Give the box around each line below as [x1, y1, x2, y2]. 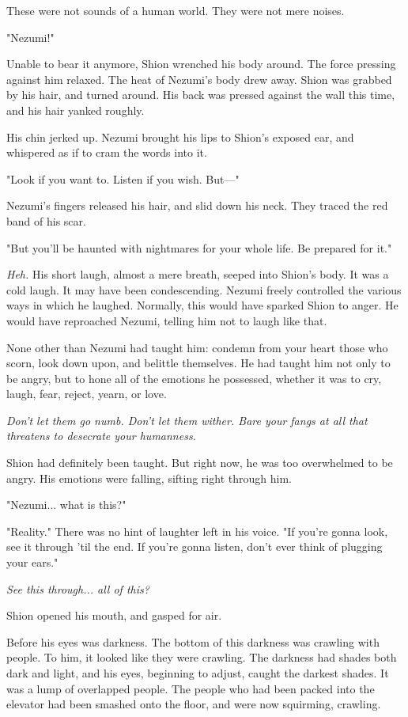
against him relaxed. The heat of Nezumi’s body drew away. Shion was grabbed [6, 70, 392, 87]
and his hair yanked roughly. [6, 101, 145, 118]
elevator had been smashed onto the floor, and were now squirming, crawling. [6, 696, 381, 712]
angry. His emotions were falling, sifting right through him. [6, 469, 292, 486]
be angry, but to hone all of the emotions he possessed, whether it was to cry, [6, 370, 382, 386]
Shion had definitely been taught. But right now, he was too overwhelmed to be [6, 454, 393, 471]
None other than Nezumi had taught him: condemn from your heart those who [6, 339, 388, 355]
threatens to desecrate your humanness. [6, 427, 196, 444]
